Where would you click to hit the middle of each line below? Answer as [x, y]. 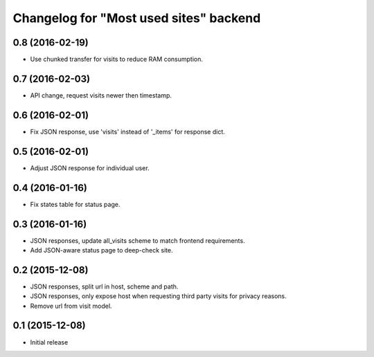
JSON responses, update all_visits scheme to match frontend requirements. [137, 240]
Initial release [49, 342]
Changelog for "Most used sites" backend [137, 18]
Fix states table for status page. [75, 204]
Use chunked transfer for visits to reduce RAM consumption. [117, 59]
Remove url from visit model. [71, 306]
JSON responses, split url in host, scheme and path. [104, 286]
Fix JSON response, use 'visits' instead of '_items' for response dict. [127, 131]
